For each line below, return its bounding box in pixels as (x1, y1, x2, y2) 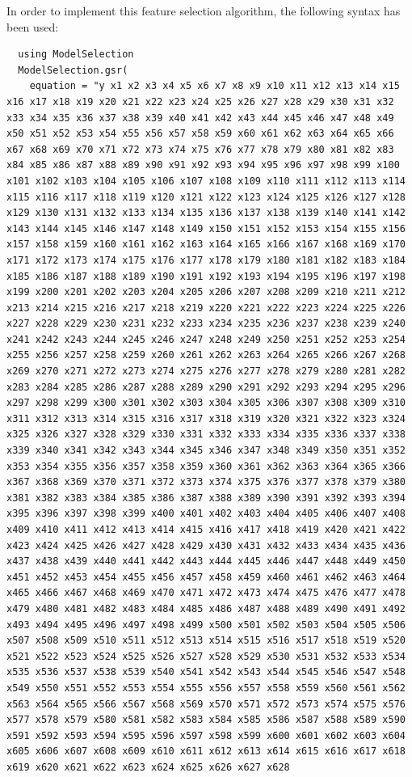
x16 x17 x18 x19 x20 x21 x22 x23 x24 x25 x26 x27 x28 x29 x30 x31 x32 (6, 95, 394, 108)
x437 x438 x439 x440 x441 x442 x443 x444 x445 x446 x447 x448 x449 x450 (6, 555, 406, 568)
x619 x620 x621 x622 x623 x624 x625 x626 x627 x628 (6, 761, 290, 773)
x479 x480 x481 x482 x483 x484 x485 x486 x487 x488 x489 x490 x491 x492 (6, 602, 406, 614)
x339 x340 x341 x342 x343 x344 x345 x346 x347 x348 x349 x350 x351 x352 (6, 445, 406, 457)
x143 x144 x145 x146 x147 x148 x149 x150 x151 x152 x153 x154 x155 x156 (6, 222, 406, 234)
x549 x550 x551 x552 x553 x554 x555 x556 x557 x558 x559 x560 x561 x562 (6, 682, 406, 694)
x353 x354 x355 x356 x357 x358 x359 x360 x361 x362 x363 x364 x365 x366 (6, 460, 406, 472)
